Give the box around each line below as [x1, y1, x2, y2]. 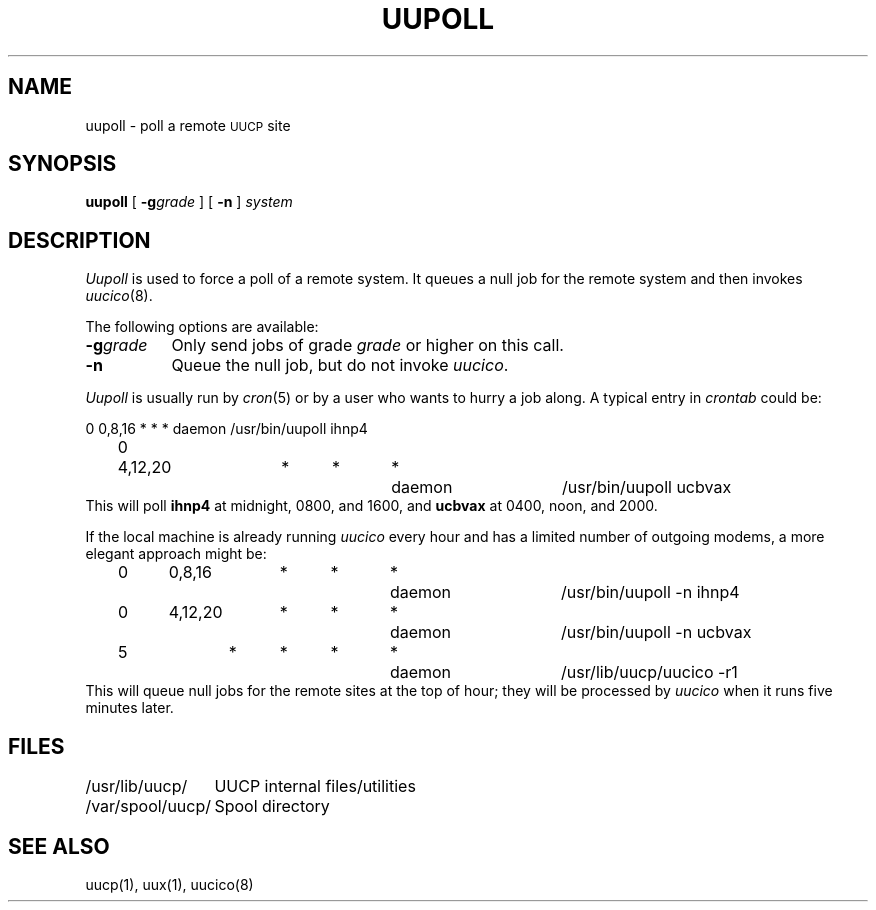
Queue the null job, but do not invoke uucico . [171, 355, 509, 376]
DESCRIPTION [8, 227, 151, 253]
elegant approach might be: [85, 545, 267, 563]
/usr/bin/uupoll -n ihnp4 [560, 582, 740, 603]
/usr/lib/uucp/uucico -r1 [560, 662, 738, 683]
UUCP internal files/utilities [214, 776, 416, 797]
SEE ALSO [8, 833, 110, 859]
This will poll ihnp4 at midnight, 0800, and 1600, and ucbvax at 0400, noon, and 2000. [85, 497, 658, 515]
